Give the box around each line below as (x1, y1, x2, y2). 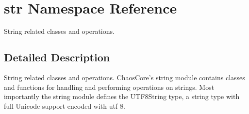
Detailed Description (4, 50, 110, 65)
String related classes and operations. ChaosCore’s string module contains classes (4, 72, 245, 82)
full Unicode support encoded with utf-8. (4, 100, 125, 111)
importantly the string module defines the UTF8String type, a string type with (4, 91, 240, 101)
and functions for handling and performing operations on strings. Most (4, 82, 215, 92)
